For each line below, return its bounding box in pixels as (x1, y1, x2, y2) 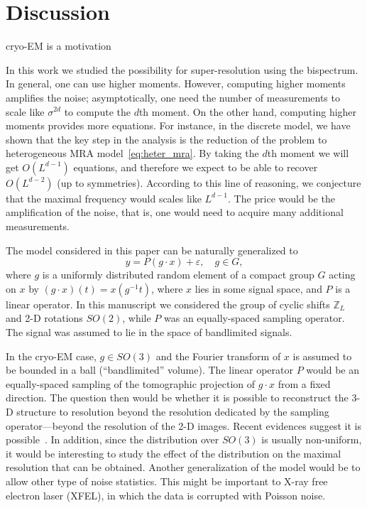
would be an (306, 362, 360, 377)
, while (122, 310, 151, 325)
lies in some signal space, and (195, 281, 322, 296)
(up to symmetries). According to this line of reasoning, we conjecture (57, 175, 361, 190)
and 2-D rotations (6, 310, 83, 325)
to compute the (64, 104, 131, 119)
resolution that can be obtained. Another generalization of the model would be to (6, 460, 361, 475)
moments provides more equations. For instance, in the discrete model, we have (6, 118, 351, 133)
